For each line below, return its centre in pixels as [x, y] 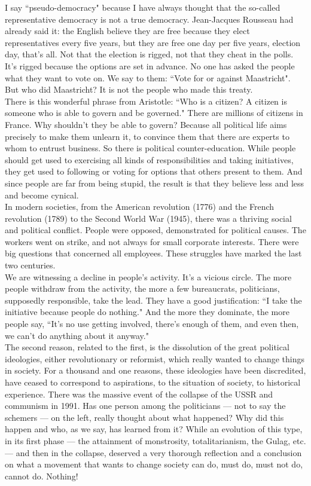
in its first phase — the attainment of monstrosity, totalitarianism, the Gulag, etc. [155, 440]
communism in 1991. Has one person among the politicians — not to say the [145, 406]
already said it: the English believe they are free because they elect [127, 31]
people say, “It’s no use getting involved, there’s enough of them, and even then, [152, 324]
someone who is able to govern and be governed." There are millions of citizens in [154, 113]
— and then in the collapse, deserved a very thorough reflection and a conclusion [153, 452]
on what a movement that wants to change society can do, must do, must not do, [154, 464]
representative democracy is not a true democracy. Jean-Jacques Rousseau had [149, 19]
